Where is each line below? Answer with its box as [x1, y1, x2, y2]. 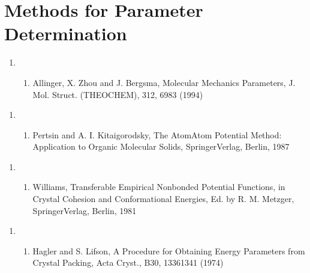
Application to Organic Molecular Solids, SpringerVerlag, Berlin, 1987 [32, 140, 290, 153]
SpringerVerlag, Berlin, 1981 [32, 204, 137, 216]
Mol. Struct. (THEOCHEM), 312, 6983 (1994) [32, 88, 203, 100]
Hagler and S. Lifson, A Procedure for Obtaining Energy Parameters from [32, 244, 305, 257]
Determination [4, 21, 127, 46]
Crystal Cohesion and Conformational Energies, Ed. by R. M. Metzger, [32, 192, 294, 205]
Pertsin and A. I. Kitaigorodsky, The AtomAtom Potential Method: [32, 128, 282, 141]
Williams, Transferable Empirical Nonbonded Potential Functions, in [32, 180, 285, 193]
